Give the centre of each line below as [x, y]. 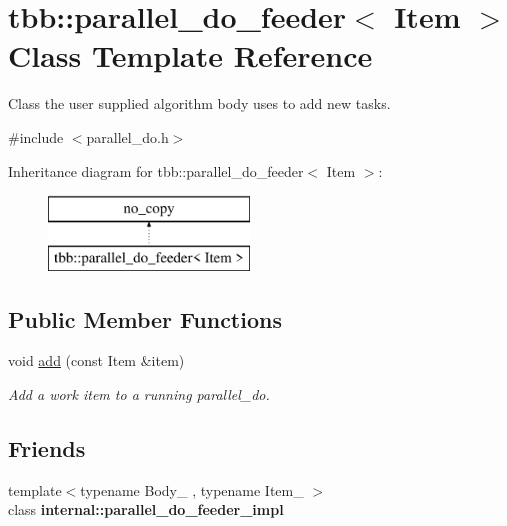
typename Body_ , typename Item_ [192, 489]
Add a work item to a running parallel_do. [139, 394]
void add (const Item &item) [96, 360]
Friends [47, 448]
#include [36, 136]
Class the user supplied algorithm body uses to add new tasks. [199, 103]
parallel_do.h [127, 136]
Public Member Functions [145, 318]
